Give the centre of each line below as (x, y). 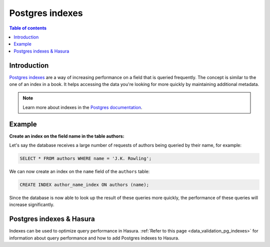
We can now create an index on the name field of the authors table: (79, 171)
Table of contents (28, 28)
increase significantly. (32, 204)
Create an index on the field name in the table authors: (67, 136)
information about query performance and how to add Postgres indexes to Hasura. (94, 238)
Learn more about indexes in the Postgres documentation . (82, 107)
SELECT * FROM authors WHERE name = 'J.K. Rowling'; (86, 158)
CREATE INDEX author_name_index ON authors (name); (84, 185)
